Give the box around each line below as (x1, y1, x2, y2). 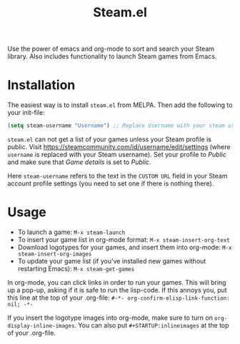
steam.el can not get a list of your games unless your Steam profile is (7, 135, 212, 143)
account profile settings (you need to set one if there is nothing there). (7, 179, 214, 188)
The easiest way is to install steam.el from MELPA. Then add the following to (7, 101, 233, 109)
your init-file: (7, 108, 45, 117)
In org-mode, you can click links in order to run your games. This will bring (7, 278, 226, 286)
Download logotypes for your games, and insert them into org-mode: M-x (17, 243, 232, 251)
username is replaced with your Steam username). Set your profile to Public (7, 151, 226, 158)
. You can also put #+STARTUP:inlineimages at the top (74, 320, 230, 329)
